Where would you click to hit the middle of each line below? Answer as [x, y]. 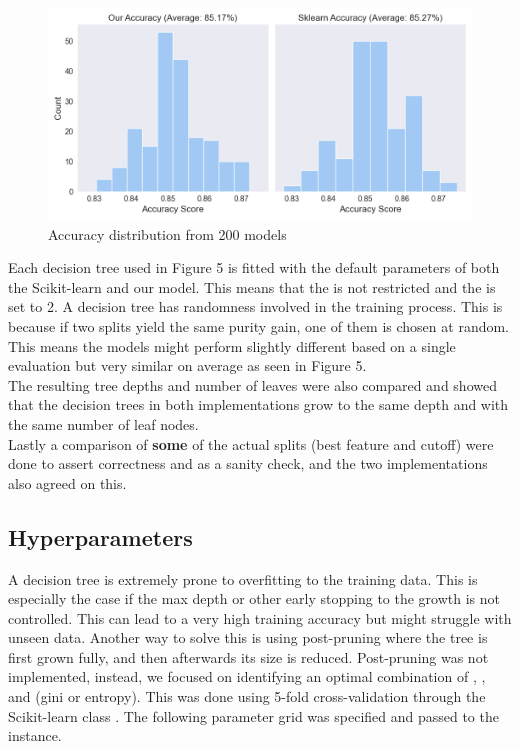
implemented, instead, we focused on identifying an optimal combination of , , [247, 676]
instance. [35, 735]
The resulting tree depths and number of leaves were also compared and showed [252, 384]
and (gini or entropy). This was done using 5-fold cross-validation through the [247, 696]
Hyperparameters [100, 536]
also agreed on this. [67, 482]
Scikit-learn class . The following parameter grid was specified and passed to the [253, 715]
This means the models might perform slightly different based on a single [232, 345]
